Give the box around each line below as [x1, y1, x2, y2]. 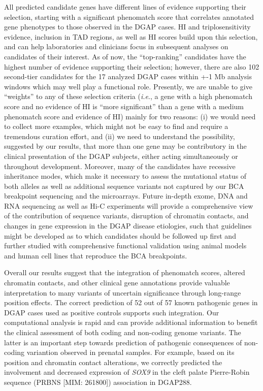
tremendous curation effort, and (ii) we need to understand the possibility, [4, 131, 235, 141]
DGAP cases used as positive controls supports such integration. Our [4, 307, 219, 317]
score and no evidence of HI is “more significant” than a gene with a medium [4, 101, 244, 111]
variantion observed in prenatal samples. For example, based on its [26, 347, 235, 357]
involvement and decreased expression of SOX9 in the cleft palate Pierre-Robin [4, 367, 250, 377]
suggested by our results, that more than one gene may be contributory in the [4, 141, 247, 151]
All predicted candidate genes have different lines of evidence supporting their [4, 2, 246, 12]
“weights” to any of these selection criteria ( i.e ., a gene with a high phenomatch [4, 91, 252, 102]
